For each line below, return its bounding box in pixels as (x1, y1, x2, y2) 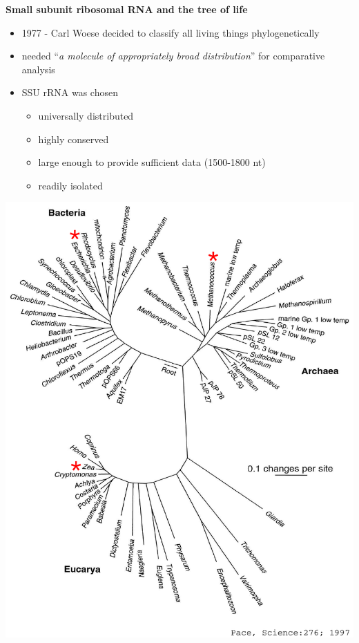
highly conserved (38, 131, 109, 146)
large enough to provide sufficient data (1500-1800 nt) (38, 155, 266, 169)
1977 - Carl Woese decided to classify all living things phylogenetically (21, 25, 320, 39)
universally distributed (38, 108, 134, 122)
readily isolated (38, 178, 103, 192)
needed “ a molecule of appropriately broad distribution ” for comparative (21, 48, 325, 63)
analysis (21, 62, 55, 76)
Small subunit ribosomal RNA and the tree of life (6, 2, 248, 16)
